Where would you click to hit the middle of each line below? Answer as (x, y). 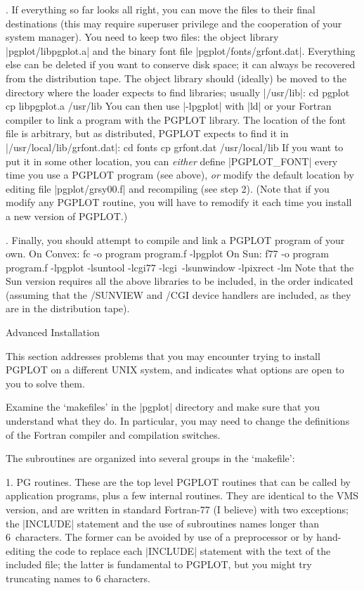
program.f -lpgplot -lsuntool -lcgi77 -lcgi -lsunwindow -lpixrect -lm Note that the (180, 267)
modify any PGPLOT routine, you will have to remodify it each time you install (179, 202)
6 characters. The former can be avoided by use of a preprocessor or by (160, 537)
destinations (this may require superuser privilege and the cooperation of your (174, 23)
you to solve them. (45, 383)
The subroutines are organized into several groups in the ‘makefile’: (150, 458)
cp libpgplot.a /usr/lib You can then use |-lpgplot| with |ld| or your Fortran (169, 106)
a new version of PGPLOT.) (67, 216)
